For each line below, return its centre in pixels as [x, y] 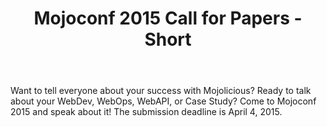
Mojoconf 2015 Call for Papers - [168, 18]
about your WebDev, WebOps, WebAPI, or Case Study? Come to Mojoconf [163, 101]
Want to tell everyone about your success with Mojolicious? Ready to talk [161, 91]
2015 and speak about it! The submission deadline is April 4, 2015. [146, 112]
